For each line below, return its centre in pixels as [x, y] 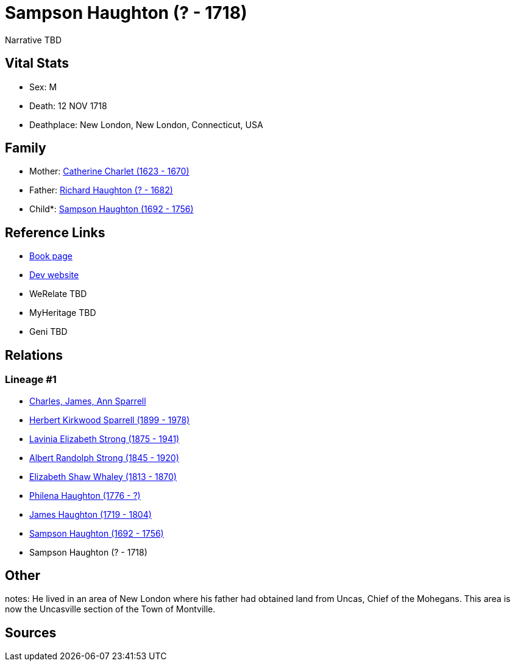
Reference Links [55, 232]
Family [26, 148]
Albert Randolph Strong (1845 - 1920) [104, 457]
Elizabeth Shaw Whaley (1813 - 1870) [103, 476]
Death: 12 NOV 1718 [68, 106]
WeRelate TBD [58, 294]
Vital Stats [37, 63]
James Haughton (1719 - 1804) [91, 514]
